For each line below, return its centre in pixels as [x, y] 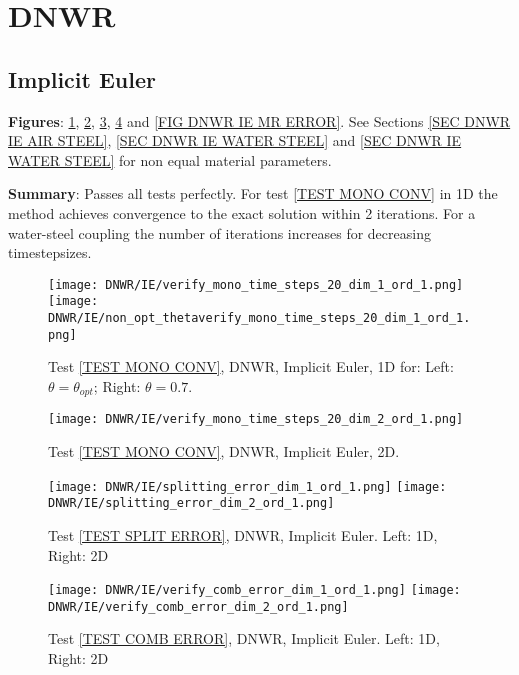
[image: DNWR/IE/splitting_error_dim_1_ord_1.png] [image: [247, 486]
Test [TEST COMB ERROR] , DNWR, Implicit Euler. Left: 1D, [244, 638]
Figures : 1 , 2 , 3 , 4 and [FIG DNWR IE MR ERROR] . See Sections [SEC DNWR [259, 120]
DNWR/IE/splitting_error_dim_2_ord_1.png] [191, 503]
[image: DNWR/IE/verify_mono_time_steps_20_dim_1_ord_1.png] [256, 284]
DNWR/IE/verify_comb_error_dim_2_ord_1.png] [198, 606]
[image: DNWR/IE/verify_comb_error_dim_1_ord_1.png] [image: [254, 590]
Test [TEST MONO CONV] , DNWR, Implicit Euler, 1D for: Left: [251, 366]
